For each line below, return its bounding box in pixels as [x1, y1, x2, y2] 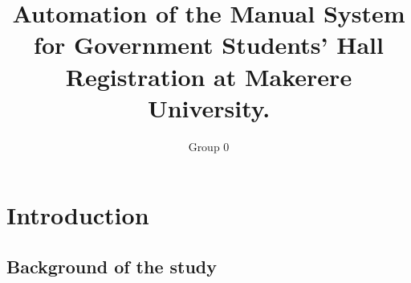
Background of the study [6, 253, 218, 278]
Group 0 [188, 137, 230, 154]
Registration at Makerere [65, 59, 352, 92]
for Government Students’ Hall [34, 28, 384, 61]
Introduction [6, 199, 149, 232]
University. [147, 91, 271, 124]
